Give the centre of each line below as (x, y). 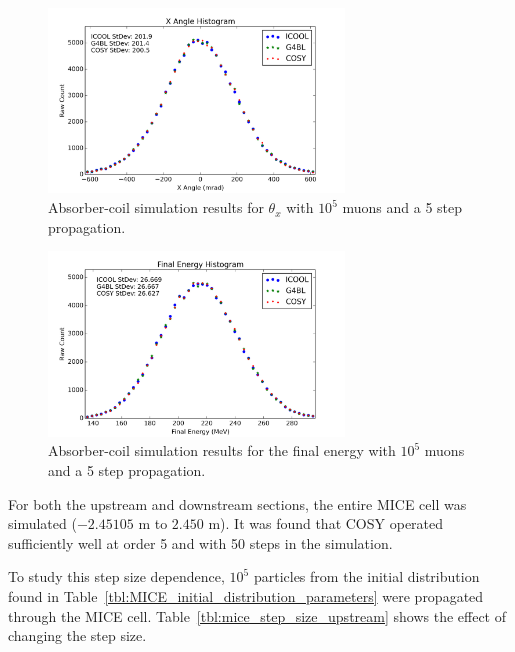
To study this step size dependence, (116, 576)
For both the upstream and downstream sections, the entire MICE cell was (237, 503)
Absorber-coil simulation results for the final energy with (222, 450)
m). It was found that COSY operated (326, 523)
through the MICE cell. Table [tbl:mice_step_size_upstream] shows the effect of (257, 615)
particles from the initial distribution (366, 576)
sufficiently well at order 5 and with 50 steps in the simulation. (200, 542)
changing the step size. (77, 635)
